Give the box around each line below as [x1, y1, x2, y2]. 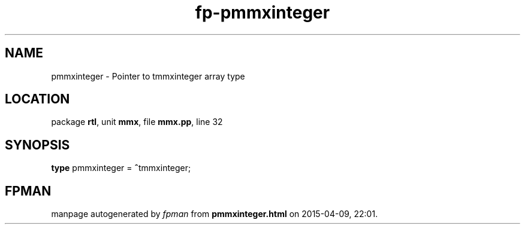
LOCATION [5, 91, 70, 107]
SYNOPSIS [5, 137, 70, 152]
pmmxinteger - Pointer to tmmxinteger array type [51, 71, 245, 81]
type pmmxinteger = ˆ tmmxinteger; [51, 163, 191, 173]
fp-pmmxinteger [195, 2, 330, 23]
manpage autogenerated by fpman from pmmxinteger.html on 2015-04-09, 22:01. [51, 209, 378, 219]
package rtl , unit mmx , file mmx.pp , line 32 [51, 117, 223, 127]
